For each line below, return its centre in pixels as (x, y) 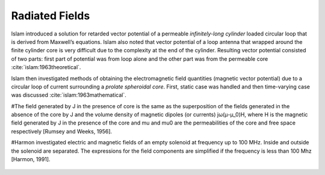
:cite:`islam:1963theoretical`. (46, 67)
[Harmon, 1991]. (31, 159)
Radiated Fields (51, 16)
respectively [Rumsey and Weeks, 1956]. (62, 131)
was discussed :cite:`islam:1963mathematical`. (69, 95)
